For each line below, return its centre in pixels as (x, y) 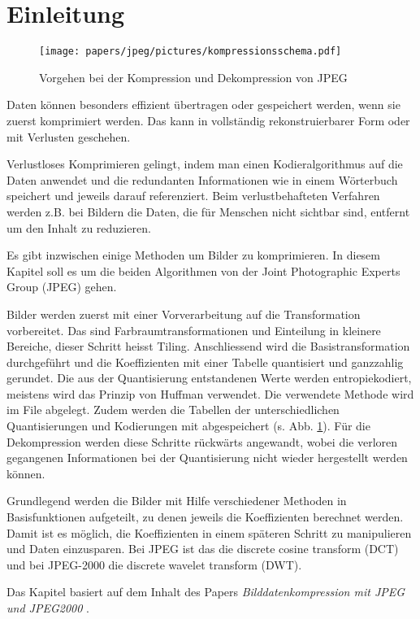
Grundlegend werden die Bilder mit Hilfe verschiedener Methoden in (177, 501)
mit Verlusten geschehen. (69, 136)
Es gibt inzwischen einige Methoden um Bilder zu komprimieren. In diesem (193, 255)
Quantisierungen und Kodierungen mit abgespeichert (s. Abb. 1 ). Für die (188, 426)
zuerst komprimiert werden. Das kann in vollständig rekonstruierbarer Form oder (208, 120)
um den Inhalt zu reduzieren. (79, 227)
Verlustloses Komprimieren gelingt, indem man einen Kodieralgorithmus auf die (205, 164)
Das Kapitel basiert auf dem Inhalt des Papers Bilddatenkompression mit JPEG (206, 592)
